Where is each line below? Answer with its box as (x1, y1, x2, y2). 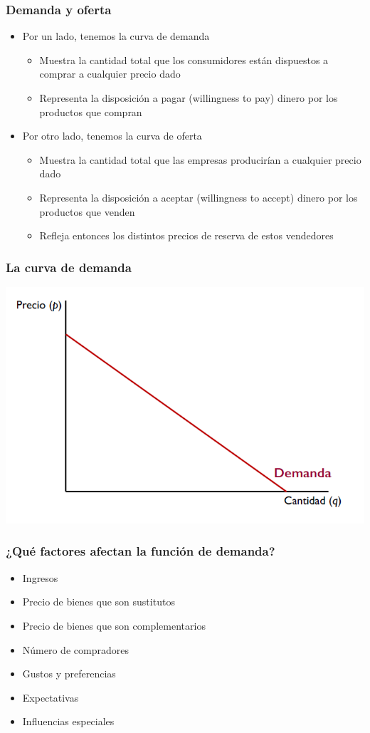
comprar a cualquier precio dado (39, 66, 181, 81)
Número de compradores (22, 642, 129, 657)
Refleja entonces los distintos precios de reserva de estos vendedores (39, 228, 334, 243)
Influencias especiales (22, 714, 115, 729)
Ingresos (22, 570, 58, 585)
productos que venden (39, 204, 135, 219)
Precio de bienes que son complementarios (22, 618, 206, 633)
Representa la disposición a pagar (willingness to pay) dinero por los (39, 90, 338, 105)
